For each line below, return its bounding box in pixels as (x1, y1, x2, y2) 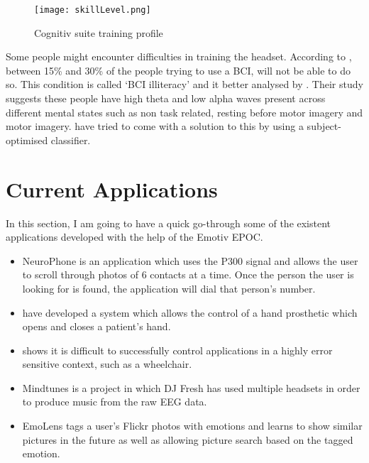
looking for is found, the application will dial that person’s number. (22, 280, 316, 295)
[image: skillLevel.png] (34, 5, 151, 15)
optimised (6, 132, 48, 147)
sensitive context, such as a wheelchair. (22, 356, 192, 371)
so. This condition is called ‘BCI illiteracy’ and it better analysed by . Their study (6, 77, 363, 92)
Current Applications (6, 174, 218, 203)
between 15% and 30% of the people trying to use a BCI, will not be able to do (6, 62, 351, 77)
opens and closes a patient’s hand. (22, 319, 171, 334)
